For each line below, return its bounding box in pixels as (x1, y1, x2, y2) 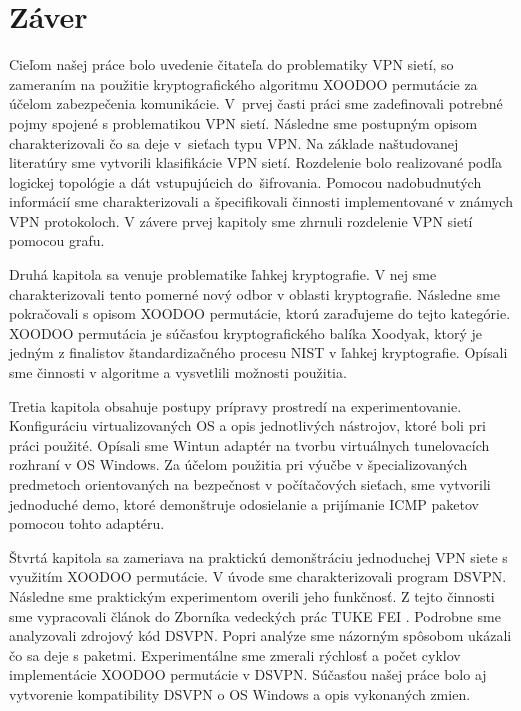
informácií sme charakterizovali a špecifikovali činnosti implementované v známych (9, 191, 513, 212)
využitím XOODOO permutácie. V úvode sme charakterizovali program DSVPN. (9, 566, 507, 587)
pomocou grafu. (9, 230, 105, 251)
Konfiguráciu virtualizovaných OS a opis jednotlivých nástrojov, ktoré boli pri (9, 415, 486, 436)
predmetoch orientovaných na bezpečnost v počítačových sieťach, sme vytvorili (9, 474, 491, 494)
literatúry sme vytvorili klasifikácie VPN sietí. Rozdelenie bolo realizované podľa (9, 152, 503, 173)
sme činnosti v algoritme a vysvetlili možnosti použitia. (9, 362, 347, 383)
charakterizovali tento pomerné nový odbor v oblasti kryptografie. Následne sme (9, 283, 500, 304)
